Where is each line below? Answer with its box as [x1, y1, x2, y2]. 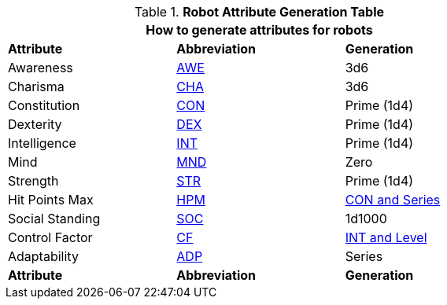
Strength [8, 173, 59, 189]
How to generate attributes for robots [146, 22, 373, 38]
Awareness [8, 60, 73, 75]
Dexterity [8, 116, 62, 132]
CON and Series [345, 192, 441, 208]
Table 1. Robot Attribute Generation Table [134, 4, 385, 20]
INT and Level [345, 230, 427, 245]
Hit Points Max [8, 192, 94, 208]
